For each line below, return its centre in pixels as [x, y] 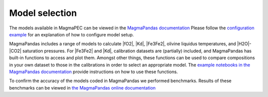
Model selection [43, 13]
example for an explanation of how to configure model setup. [71, 34]
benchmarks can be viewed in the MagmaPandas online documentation [82, 88]
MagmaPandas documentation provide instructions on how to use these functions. [94, 72]
